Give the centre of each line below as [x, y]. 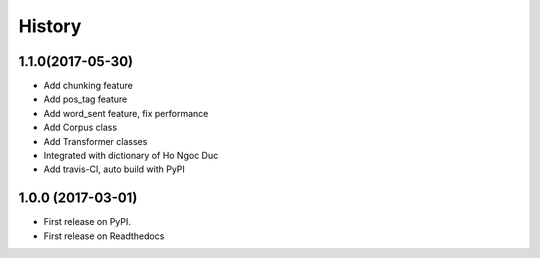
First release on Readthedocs [104, 236]
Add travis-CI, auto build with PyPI [114, 169]
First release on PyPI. [87, 222]
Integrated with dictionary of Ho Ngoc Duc [131, 156]
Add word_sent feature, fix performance [126, 113]
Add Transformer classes [95, 141]
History [50, 26]
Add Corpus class [80, 127]
